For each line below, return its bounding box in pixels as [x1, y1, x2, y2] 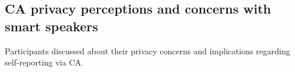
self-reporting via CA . [5, 56, 84, 68]
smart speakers [5, 17, 98, 35]
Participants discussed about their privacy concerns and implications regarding [5, 44, 290, 57]
